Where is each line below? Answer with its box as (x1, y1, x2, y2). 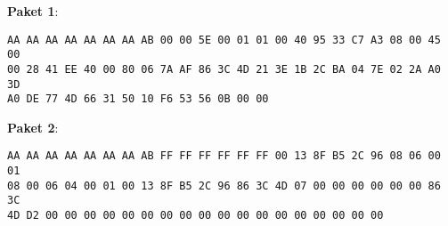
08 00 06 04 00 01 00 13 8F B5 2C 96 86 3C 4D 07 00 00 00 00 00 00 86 (7, 179, 441, 192)
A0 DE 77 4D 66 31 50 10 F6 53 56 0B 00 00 (7, 93, 269, 106)
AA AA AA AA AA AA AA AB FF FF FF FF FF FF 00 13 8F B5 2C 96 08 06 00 (7, 149, 441, 163)
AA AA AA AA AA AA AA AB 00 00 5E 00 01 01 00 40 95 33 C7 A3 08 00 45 (7, 33, 441, 46)
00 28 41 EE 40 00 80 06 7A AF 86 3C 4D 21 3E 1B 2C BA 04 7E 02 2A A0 (7, 62, 441, 76)
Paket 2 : (7, 117, 59, 136)
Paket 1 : (7, 2, 59, 20)
